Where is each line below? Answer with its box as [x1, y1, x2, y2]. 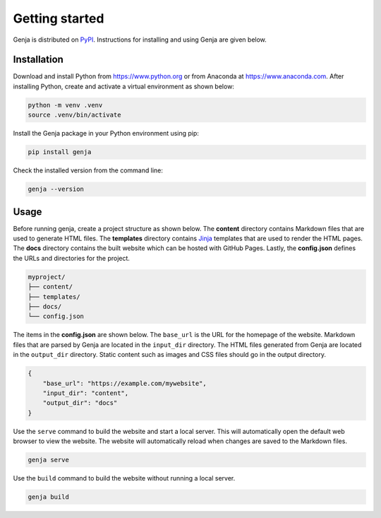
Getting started [13, 11, 104, 26]
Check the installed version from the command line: [13, 166, 164, 175]
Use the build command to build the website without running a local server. [13, 474, 236, 483]
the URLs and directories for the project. [13, 254, 131, 262]
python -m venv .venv [28, 101, 103, 109]
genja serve [28, 456, 70, 464]
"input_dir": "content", [42, 389, 129, 397]
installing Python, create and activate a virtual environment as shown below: [13, 82, 234, 90]
